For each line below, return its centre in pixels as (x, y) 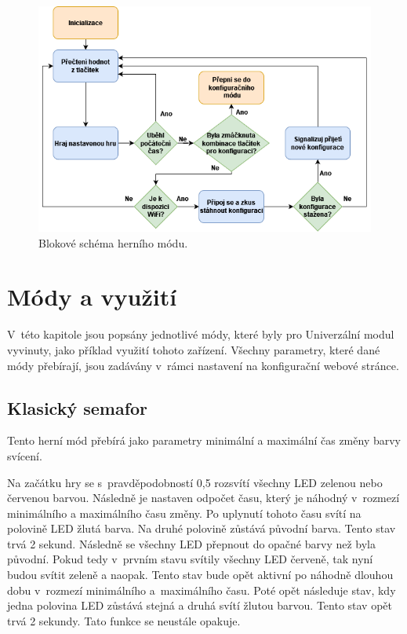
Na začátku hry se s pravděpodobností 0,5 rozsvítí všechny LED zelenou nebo (195, 482)
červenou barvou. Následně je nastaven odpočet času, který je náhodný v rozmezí (203, 498)
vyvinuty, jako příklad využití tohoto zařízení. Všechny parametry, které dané (194, 349)
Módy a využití (92, 297)
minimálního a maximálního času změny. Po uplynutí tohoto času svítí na (184, 513)
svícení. (25, 455)
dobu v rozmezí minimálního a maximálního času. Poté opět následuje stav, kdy (202, 590)
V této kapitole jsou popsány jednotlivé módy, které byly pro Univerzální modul (201, 334)
